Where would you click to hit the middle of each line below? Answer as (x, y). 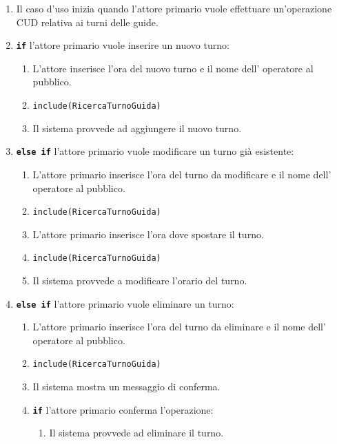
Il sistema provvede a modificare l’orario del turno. (140, 281)
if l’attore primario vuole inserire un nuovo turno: (123, 45)
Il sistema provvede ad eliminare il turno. (136, 433)
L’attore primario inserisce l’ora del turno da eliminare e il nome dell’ (179, 327)
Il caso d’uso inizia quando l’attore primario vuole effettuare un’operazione (174, 8)
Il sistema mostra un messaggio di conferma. (126, 387)
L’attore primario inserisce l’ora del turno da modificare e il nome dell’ (182, 174)
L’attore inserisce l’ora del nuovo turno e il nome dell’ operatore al (173, 68)
